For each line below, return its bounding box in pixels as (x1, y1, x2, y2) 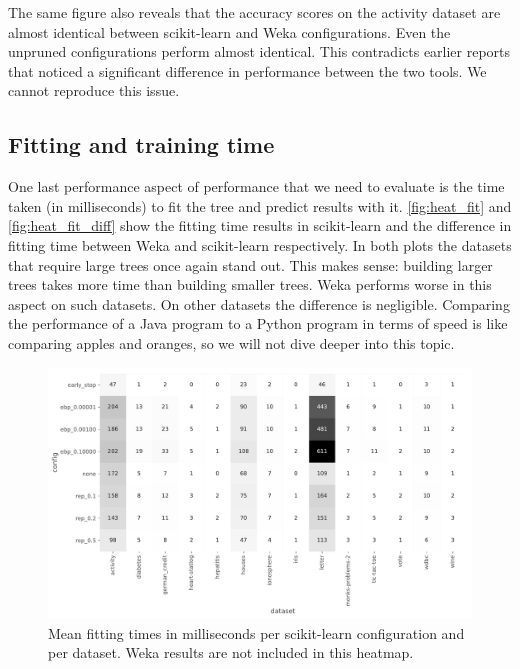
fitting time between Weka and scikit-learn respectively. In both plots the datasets (8, 234, 512, 255)
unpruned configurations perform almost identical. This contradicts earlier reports (8, 41, 511, 62)
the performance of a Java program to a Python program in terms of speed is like (8, 313, 508, 334)
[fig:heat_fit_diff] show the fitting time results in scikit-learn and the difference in (8, 215, 512, 236)
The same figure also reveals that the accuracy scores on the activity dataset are (8, 2, 501, 22)
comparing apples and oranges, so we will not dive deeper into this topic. (8, 332, 455, 353)
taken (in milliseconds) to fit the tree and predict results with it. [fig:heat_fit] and (8, 195, 512, 216)
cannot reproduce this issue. (8, 80, 180, 101)
